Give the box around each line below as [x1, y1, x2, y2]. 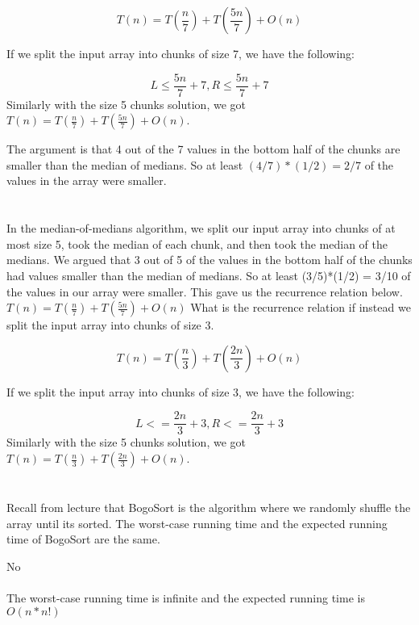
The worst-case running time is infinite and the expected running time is [6, 589, 365, 606]
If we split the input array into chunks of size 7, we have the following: [6, 45, 355, 61]
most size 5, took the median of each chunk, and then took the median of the [6, 235, 388, 252]
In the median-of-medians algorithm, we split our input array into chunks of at [6, 220, 396, 237]
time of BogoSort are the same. [6, 531, 160, 547]
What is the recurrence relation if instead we [190, 299, 411, 316]
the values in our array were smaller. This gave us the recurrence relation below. [6, 283, 403, 300]
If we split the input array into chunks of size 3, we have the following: [6, 383, 355, 400]
